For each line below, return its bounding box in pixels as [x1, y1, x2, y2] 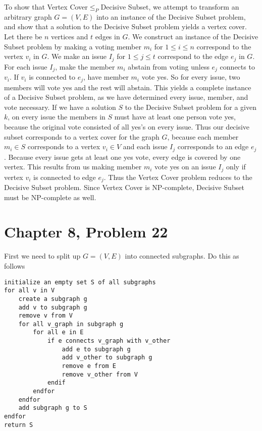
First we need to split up [4, 251, 81, 261]
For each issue [4, 61, 47, 72]
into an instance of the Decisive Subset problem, [96, 11, 246, 22]
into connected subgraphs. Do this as [125, 251, 239, 261]
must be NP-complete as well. [4, 192, 96, 202]
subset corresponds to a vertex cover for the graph [4, 131, 160, 142]
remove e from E [62, 362, 116, 370]
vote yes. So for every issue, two [141, 72, 240, 82]
